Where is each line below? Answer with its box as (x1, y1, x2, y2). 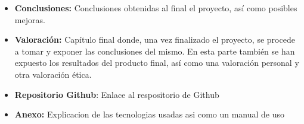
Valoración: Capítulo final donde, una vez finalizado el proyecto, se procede (14, 33, 295, 46)
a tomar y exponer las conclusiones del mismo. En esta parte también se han (14, 44, 295, 57)
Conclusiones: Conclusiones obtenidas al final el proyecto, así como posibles (14, 2, 297, 14)
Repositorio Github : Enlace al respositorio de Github (14, 88, 219, 100)
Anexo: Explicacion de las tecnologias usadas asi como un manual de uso (14, 108, 285, 120)
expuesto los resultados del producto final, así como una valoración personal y (14, 56, 299, 69)
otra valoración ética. (14, 68, 92, 80)
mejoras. (14, 13, 45, 26)
